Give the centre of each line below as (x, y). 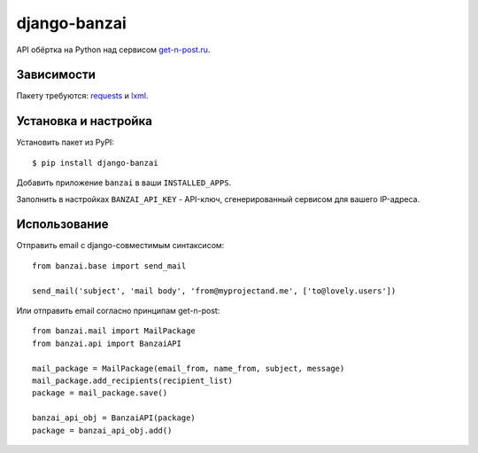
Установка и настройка (84, 121)
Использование (62, 225)
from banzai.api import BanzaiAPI (107, 343)
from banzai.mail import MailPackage (114, 331)
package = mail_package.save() (100, 393)
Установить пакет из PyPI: (66, 143)
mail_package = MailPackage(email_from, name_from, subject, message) (189, 368)
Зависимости (56, 75)
